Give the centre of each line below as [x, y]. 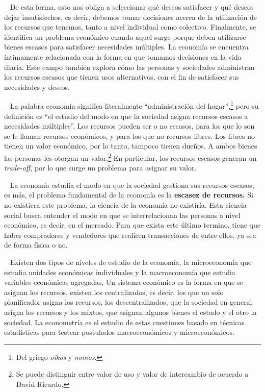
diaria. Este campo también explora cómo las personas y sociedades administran [129, 67]
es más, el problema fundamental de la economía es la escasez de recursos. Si [129, 195]
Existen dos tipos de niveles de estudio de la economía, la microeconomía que [131, 262]
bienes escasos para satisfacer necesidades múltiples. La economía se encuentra [126, 47]
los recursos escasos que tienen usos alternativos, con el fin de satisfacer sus [122, 77]
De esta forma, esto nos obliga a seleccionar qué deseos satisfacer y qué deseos [132, 7]
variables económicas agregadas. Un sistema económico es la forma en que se [124, 282]
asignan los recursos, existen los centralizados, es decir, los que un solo [114, 292]
